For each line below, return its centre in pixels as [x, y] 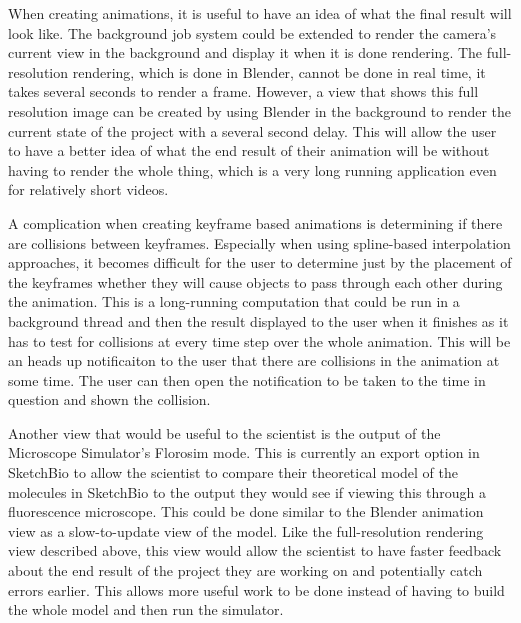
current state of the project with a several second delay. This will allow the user [252, 130]
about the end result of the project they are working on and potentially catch [245, 570]
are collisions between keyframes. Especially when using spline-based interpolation [259, 242]
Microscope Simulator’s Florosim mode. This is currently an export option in [244, 452]
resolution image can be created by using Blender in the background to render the [260, 110]
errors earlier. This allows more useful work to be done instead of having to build [256, 589]
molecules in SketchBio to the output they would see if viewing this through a [247, 491]
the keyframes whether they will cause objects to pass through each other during [255, 281]
